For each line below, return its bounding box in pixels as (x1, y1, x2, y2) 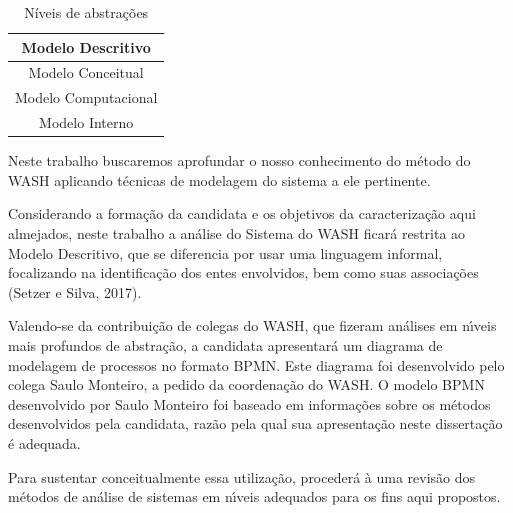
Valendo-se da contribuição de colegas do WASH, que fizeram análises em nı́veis (8, 315, 497, 336)
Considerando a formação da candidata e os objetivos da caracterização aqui (8, 203, 476, 224)
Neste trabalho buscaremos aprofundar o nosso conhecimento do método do (8, 150, 471, 171)
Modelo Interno (39, 112, 134, 133)
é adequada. (8, 432, 81, 453)
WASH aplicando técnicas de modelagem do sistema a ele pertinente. (8, 169, 431, 190)
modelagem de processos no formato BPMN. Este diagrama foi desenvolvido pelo (8, 354, 505, 375)
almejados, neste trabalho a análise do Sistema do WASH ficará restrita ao (8, 223, 466, 243)
